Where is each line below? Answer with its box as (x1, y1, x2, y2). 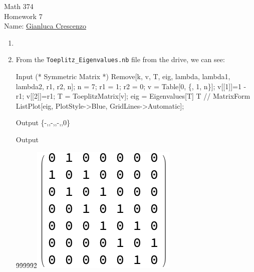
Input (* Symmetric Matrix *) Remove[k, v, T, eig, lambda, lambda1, (16, 71, 230, 82)
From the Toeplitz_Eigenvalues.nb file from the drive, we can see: (16, 54, 225, 65)
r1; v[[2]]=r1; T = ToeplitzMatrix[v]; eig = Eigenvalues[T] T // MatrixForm (16, 91, 250, 101)
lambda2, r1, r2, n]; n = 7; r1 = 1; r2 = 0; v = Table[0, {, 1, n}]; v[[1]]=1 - (16, 81, 246, 91)
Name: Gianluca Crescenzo (4, 21, 86, 31)
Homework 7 (4, 11, 43, 21)
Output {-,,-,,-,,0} (16, 117, 70, 128)
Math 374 (4, 1, 34, 11)
